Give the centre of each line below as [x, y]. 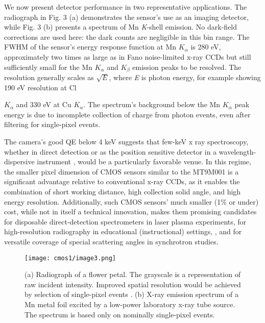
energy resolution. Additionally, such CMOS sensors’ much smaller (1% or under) [131, 201]
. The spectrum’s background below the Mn [152, 104]
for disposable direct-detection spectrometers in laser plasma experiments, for [125, 221]
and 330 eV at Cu [44, 104]
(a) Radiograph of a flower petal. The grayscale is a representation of [132, 274]
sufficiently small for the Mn [48, 67]
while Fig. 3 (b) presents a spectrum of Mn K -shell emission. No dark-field [121, 27]
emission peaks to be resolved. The [187, 67]
